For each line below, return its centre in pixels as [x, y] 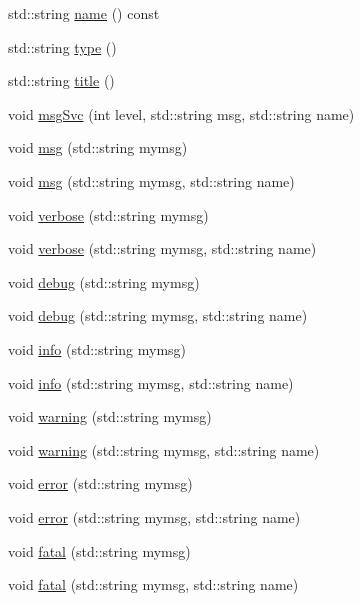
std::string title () [61, 80]
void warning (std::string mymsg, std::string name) [164, 449]
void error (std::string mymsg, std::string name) [154, 516]
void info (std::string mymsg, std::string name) [151, 382]
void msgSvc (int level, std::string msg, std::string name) [181, 113]
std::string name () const [84, 13]
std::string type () [62, 46]
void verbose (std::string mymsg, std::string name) [162, 248]
